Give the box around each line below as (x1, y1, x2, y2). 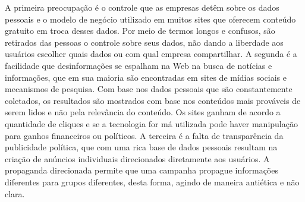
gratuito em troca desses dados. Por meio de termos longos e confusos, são (5, 24, 275, 37)
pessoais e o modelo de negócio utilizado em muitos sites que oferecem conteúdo (5, 12, 296, 25)
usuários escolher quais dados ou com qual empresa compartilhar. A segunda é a (5, 48, 297, 60)
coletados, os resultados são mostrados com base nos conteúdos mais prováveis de (5, 94, 301, 106)
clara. (5, 187, 25, 200)
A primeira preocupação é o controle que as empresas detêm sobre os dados (5, 1, 279, 13)
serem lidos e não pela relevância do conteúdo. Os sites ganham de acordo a (5, 106, 281, 118)
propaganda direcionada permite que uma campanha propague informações (5, 164, 278, 176)
